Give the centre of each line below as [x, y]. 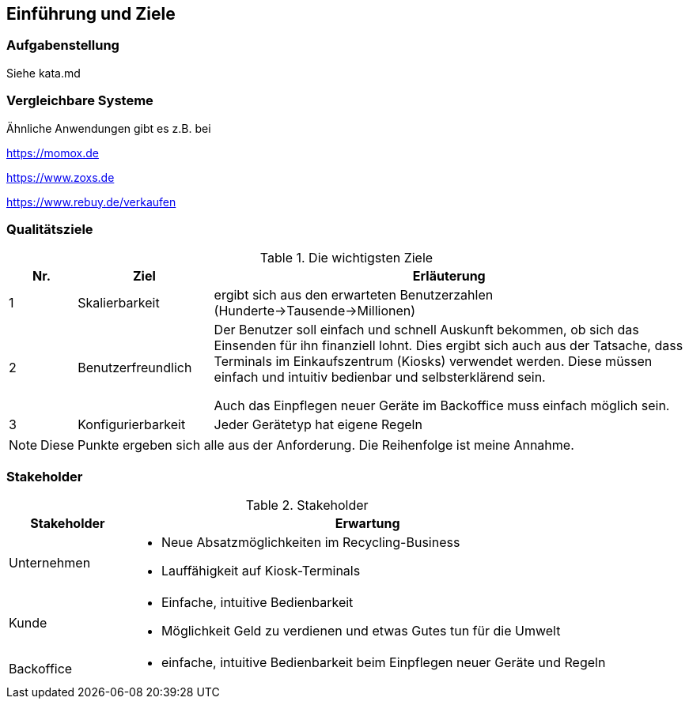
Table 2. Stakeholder [307, 505]
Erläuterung [449, 276]
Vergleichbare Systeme [80, 101]
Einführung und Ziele [91, 14]
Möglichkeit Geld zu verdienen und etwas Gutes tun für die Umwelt [361, 631]
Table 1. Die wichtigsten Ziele [346, 258]
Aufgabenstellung [63, 45]
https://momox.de [53, 153]
